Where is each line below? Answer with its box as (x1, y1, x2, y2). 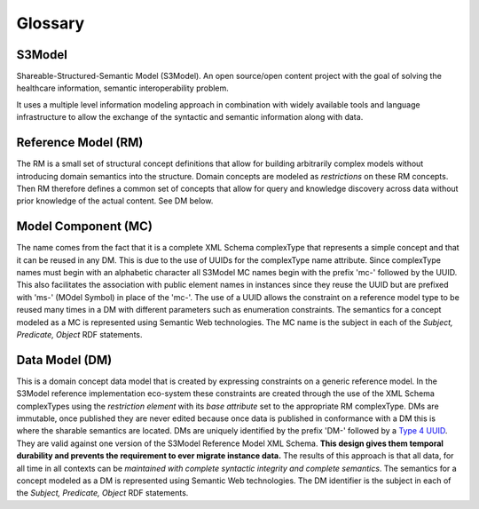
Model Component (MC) (16, 219, 153, 235)
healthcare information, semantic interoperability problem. (16, 83, 230, 93)
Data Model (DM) (16, 352, 113, 368)
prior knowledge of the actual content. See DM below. (16, 195, 214, 206)
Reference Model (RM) (16, 135, 144, 150)
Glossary (16, 13, 85, 33)
